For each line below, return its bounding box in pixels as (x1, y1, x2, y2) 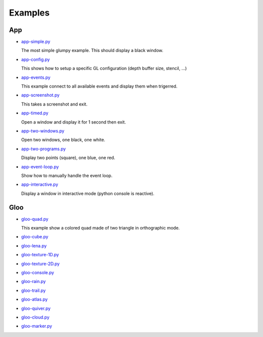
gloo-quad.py (21, 216, 49, 222)
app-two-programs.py (21, 146, 66, 152)
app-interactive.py (21, 181, 58, 187)
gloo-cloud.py (21, 314, 50, 320)
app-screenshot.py (21, 92, 60, 98)
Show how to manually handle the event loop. (21, 173, 113, 178)
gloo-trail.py (21, 287, 46, 293)
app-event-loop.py (21, 163, 59, 170)
